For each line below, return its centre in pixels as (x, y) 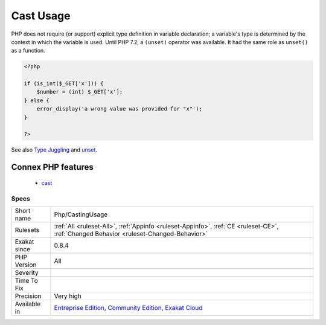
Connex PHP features (52, 167)
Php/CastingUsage (81, 214)
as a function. (28, 51)
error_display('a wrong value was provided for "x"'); (119, 109)
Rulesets (27, 230)
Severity (27, 272)
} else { (37, 100)
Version (26, 265)
